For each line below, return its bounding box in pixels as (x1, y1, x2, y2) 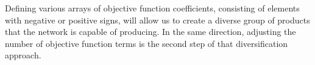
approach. (5, 49, 41, 61)
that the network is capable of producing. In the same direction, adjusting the (5, 25, 296, 38)
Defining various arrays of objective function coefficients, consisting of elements (5, 2, 300, 14)
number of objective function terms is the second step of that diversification (5, 37, 288, 49)
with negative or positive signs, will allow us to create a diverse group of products (5, 13, 310, 26)
